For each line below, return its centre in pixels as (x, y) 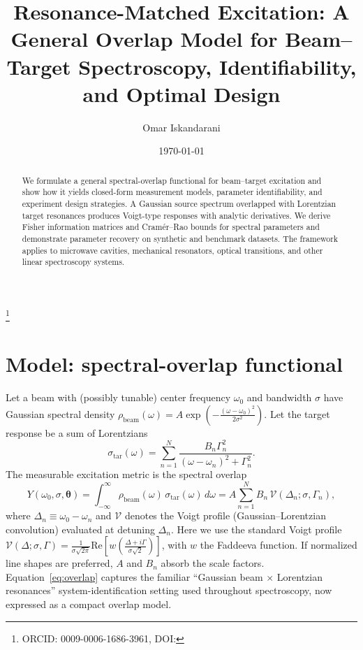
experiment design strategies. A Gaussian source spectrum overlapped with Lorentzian (179, 203)
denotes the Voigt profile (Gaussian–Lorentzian (225, 515)
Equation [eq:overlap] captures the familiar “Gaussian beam (134, 576)
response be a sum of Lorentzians (77, 432)
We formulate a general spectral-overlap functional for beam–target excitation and (172, 180)
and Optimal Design (181, 93)
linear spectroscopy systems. (73, 262)
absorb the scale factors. (213, 563)
